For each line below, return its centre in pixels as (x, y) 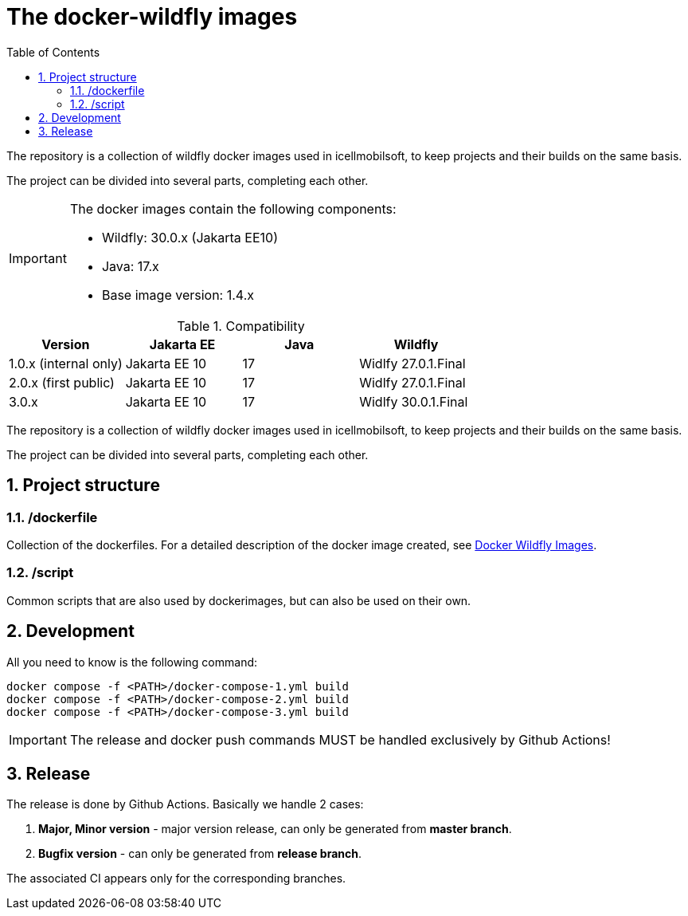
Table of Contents (53, 52)
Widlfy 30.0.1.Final (414, 401)
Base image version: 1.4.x (178, 295)
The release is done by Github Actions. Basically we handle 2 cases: (185, 804)
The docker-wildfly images (152, 17)
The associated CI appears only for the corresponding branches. (176, 879)
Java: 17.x (130, 266)
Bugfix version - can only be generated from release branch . (200, 854)
